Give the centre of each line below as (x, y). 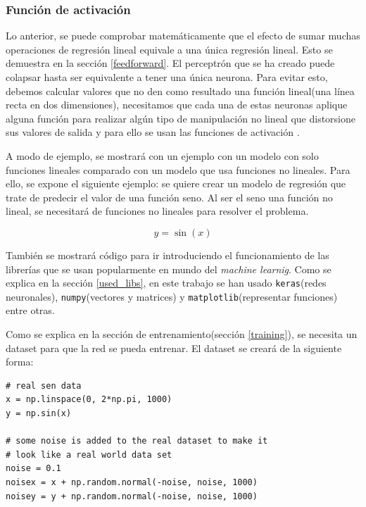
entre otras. (30, 310)
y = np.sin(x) (39, 413)
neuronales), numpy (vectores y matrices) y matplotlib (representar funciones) (172, 296)
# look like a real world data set (89, 455)
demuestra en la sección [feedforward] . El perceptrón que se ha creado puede (170, 63)
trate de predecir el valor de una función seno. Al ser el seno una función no (169, 197)
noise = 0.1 (33, 469)
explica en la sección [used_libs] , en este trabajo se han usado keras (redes (166, 283)
